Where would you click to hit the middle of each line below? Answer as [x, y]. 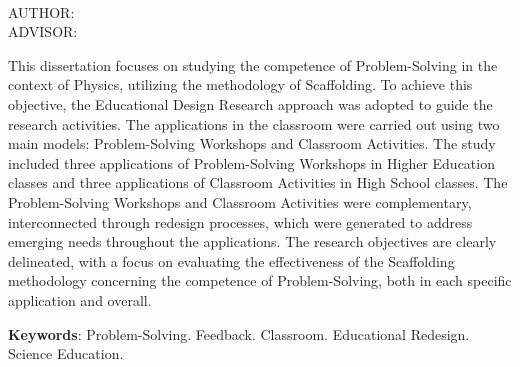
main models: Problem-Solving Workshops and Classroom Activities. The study [252, 143]
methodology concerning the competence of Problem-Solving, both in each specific [260, 280]
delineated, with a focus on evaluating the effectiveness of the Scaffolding [231, 260]
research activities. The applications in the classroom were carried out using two [254, 123]
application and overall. [80, 299]
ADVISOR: [43, 31]
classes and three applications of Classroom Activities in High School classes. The [258, 182]
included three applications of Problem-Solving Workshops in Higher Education [251, 162]
